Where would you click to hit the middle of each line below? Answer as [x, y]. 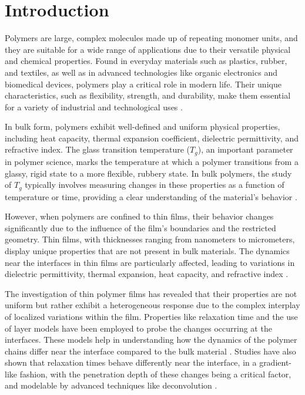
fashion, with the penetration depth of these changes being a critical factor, [155, 374]
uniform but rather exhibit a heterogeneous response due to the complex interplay [152, 305]
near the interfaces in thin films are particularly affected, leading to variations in [150, 262]
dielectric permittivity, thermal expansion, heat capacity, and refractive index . [147, 274]
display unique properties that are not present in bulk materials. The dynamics [147, 250]
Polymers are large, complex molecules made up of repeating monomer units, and [151, 38]
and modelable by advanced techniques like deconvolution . [111, 385]
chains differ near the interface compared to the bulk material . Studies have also [150, 351]
